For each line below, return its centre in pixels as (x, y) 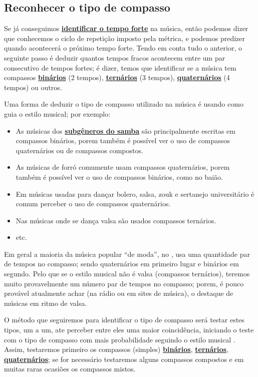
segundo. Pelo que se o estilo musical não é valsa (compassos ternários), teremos (127, 274)
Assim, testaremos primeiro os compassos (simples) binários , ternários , (116, 349)
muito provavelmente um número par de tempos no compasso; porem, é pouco (124, 283)
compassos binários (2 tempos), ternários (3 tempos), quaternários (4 (117, 77)
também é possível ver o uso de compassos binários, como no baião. (119, 176)
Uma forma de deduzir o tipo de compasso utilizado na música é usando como (124, 104)
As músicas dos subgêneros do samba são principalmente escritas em (125, 130)
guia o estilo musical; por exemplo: (57, 113)
